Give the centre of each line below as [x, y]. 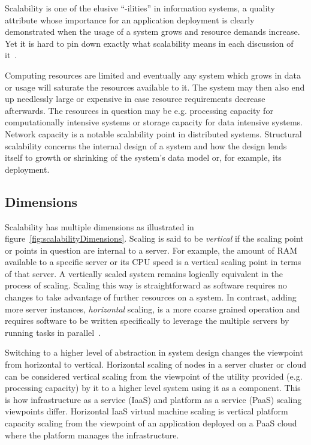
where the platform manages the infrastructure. [92, 435]
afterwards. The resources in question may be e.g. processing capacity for [139, 110]
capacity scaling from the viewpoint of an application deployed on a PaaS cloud [151, 423]
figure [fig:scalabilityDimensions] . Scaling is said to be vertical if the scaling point [154, 238]
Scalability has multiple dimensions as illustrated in [99, 226]
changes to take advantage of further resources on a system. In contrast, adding [151, 297]
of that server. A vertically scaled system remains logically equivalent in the [144, 273]
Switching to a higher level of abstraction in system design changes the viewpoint [154, 352]
